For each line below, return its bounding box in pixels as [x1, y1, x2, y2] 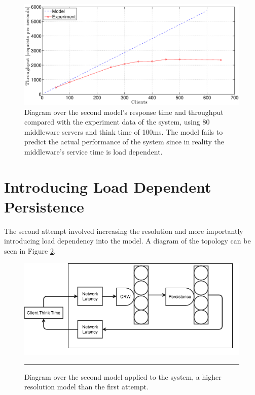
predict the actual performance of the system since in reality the [24, 136, 224, 147]
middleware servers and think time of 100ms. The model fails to [24, 126, 223, 137]
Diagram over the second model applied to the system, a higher [24, 371, 222, 382]
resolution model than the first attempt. [24, 381, 149, 392]
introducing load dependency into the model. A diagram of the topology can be [4, 235, 251, 246]
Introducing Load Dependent [4, 176, 211, 197]
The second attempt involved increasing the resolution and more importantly [4, 225, 243, 236]
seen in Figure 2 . [4, 245, 56, 256]
